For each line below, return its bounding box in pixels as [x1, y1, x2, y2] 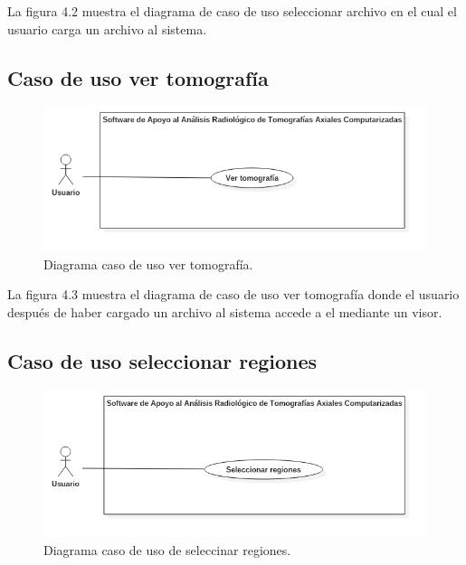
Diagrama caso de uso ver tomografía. [43, 254, 253, 273]
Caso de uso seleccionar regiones [7, 346, 318, 374]
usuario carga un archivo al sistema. [7, 19, 207, 38]
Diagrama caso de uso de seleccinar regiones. [43, 540, 291, 559]
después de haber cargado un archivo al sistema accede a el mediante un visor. [7, 302, 442, 321]
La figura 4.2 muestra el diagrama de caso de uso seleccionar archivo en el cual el [7, 2, 457, 20]
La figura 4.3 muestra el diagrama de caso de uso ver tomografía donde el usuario [7, 285, 460, 304]
